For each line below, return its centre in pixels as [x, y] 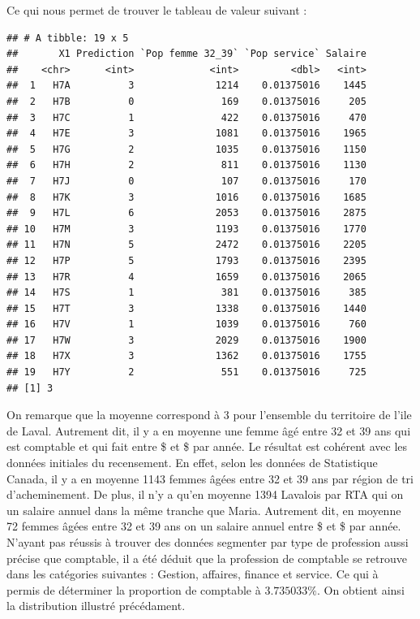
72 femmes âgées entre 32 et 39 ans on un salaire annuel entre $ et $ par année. [204, 526]
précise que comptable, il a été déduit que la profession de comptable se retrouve [207, 558]
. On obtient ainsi [360, 589]
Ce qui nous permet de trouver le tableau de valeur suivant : [157, 10]
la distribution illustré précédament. [96, 606]
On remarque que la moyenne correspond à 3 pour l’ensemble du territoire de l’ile [209, 415]
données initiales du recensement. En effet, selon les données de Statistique [192, 463]
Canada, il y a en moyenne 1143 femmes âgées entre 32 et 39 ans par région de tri [210, 478]
